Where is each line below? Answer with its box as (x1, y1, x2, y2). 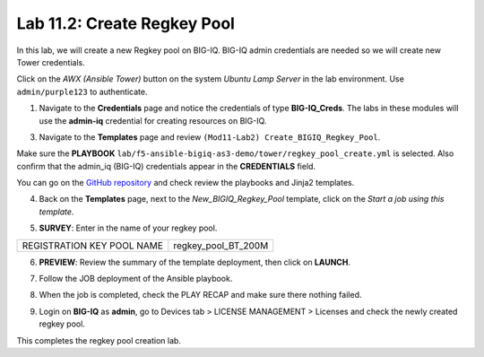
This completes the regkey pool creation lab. (16, 335, 181, 345)
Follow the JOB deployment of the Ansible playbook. (39, 274, 233, 284)
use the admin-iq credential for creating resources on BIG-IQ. (39, 115, 267, 126)
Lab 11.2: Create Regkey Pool (16, 13, 235, 33)
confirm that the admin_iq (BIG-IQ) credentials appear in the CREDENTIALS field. (16, 161, 316, 171)
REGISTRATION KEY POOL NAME (22, 239, 163, 251)
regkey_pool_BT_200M (173, 239, 269, 251)
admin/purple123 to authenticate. (16, 86, 148, 97)
